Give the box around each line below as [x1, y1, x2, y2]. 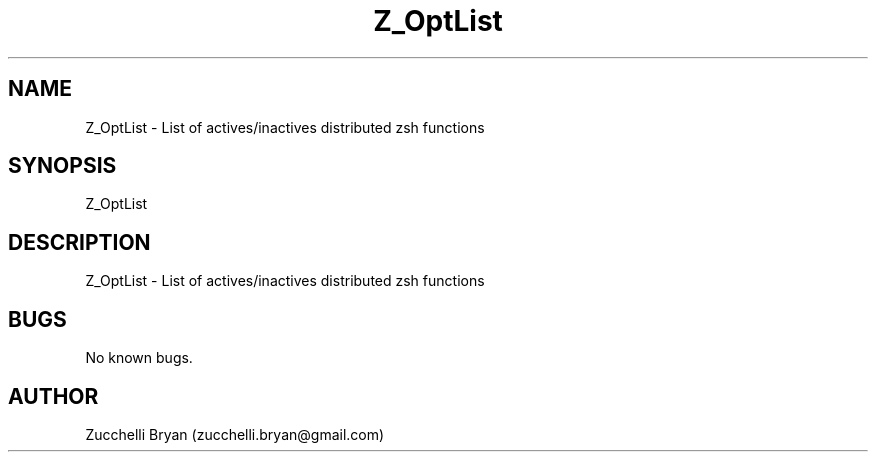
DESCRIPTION [8, 229, 151, 255]
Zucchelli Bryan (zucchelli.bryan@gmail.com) [85, 425, 385, 443]
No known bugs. [85, 349, 193, 367]
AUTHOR [8, 383, 99, 409]
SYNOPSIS [8, 153, 117, 179]
